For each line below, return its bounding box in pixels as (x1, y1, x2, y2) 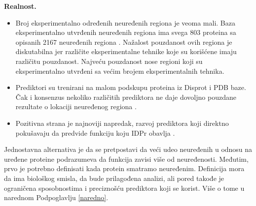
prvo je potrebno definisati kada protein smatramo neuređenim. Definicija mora (4, 163, 245, 174)
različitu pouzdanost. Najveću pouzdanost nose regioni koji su (15, 56, 203, 66)
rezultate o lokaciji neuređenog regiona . (15, 101, 137, 112)
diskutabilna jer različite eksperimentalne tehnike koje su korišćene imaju (15, 46, 237, 57)
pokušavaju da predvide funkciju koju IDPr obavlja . (15, 127, 175, 138)
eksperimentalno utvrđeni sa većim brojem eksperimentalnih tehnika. (15, 65, 224, 76)
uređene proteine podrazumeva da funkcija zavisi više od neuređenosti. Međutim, (4, 153, 249, 164)
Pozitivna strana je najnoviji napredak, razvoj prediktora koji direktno (15, 118, 229, 128)
